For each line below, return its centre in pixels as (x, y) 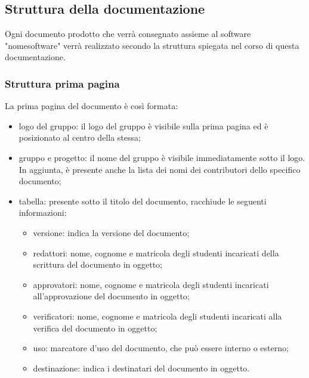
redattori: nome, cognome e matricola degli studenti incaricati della (156, 252)
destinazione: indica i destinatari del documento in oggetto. (141, 368)
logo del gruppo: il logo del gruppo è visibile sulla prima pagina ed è (143, 126)
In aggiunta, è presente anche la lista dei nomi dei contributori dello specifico (160, 169)
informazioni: (43, 213)
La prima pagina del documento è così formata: (92, 106)
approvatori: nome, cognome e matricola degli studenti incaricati (151, 284)
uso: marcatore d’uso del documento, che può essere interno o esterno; (161, 348)
